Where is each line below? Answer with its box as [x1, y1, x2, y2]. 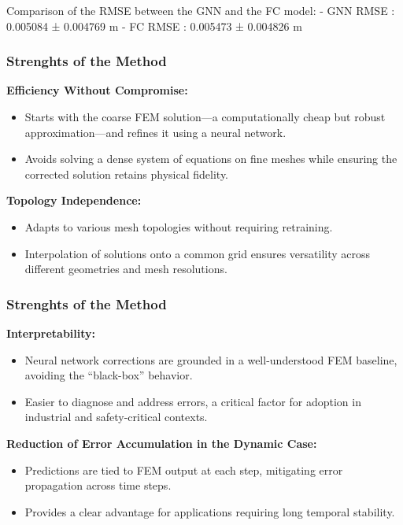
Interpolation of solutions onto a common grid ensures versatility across [24, 245, 371, 261]
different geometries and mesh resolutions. [24, 261, 227, 277]
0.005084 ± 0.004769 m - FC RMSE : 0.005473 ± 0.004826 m [6, 17, 302, 34]
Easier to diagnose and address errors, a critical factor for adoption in [24, 393, 361, 409]
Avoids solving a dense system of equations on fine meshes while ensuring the [24, 150, 397, 167]
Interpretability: [6, 324, 96, 341]
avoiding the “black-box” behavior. [24, 367, 193, 383]
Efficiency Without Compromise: [6, 82, 188, 98]
